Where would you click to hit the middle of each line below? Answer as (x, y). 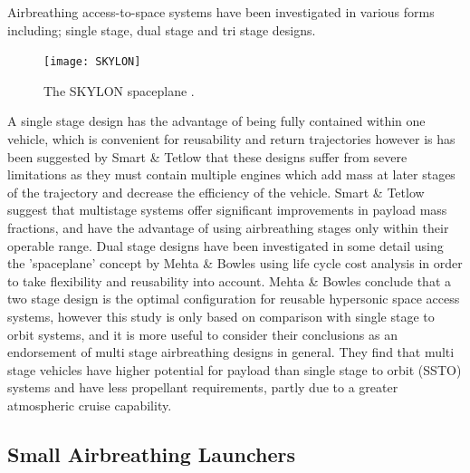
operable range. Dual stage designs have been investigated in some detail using (225, 245)
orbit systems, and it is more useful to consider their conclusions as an (202, 334)
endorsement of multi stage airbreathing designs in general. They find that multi (231, 352)
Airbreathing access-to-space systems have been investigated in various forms (221, 12)
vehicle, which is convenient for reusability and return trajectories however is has (231, 139)
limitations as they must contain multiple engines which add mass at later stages (231, 174)
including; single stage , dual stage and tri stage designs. (162, 29)
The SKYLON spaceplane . (119, 90)
